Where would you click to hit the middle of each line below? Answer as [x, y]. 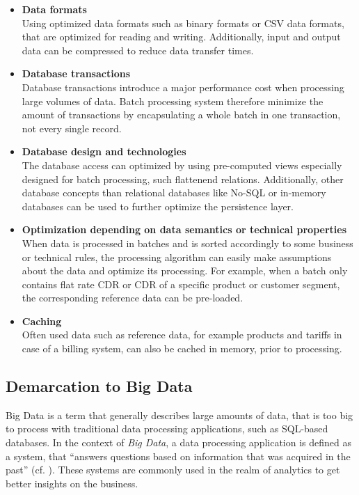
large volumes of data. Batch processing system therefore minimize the [173, 101]
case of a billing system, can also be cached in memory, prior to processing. [182, 348]
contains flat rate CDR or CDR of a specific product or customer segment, [181, 284]
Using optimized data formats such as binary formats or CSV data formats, [183, 23]
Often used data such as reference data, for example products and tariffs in [182, 335]
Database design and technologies [104, 151]
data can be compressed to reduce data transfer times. [138, 50]
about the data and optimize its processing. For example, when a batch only [185, 270]
